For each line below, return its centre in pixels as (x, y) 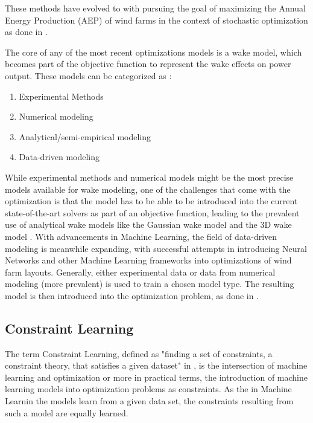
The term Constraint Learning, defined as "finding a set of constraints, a (139, 353)
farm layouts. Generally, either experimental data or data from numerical (140, 272)
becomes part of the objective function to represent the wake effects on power (148, 64)
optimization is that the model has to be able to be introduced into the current (151, 201)
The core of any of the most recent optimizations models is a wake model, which (153, 52)
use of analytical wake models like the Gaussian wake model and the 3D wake (148, 224)
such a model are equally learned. (67, 412)
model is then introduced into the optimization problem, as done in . (132, 295)
